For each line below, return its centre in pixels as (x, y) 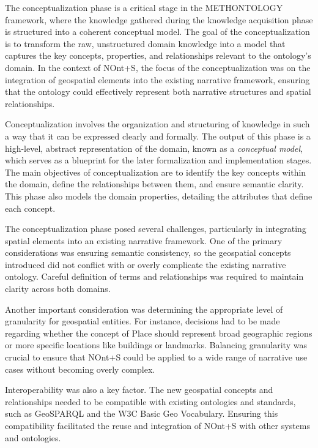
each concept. (30, 208)
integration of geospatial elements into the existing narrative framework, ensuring (157, 79)
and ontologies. (33, 437)
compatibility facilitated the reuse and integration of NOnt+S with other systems (157, 425)
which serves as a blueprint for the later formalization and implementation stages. (158, 160)
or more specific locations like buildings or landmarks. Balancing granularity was (156, 345)
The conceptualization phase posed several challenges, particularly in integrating (156, 229)
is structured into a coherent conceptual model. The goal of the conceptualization (157, 32)
